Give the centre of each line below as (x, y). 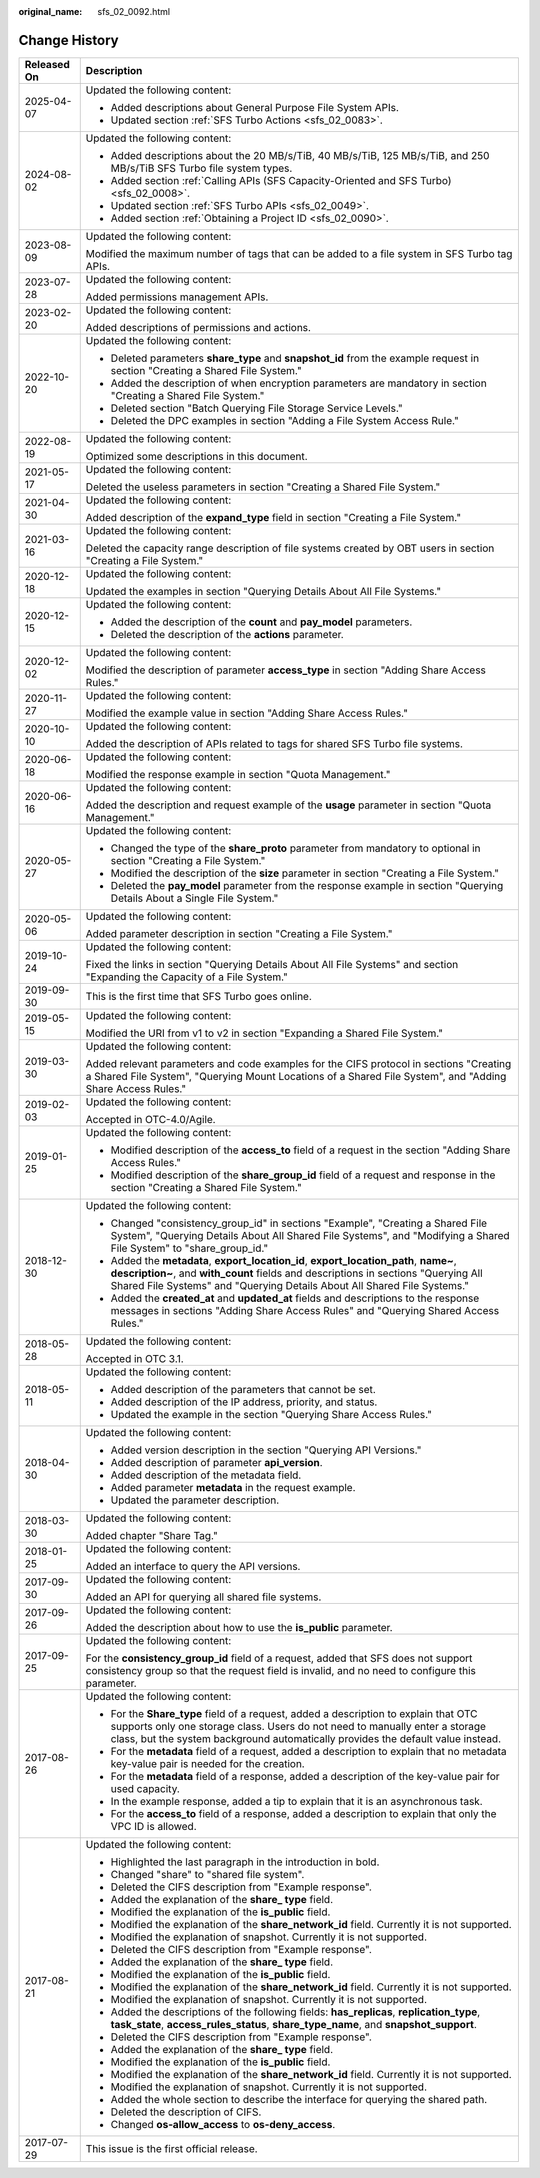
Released (47, 64)
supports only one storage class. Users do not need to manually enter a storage (298, 1726)
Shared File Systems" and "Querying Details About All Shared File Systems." (290, 1285)
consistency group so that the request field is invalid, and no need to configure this (281, 1670)
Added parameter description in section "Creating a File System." (239, 933)
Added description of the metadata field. (206, 1475)
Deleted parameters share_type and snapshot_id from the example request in (295, 358)
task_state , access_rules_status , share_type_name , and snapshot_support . (293, 2024)
